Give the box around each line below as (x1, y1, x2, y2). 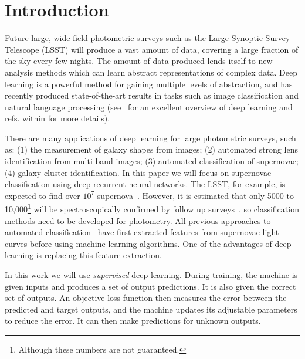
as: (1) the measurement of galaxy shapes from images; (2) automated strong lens (5, 143, 298, 155)
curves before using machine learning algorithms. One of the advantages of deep (5, 237, 292, 249)
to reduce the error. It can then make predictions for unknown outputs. (5, 314, 261, 327)
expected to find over (5, 189, 80, 201)
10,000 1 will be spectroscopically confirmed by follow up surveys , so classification (5, 201, 299, 215)
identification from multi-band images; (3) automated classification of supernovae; (5, 155, 299, 167)
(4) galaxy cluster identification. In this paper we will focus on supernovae (5, 166, 272, 178)
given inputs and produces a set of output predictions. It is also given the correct (5, 280, 296, 292)
